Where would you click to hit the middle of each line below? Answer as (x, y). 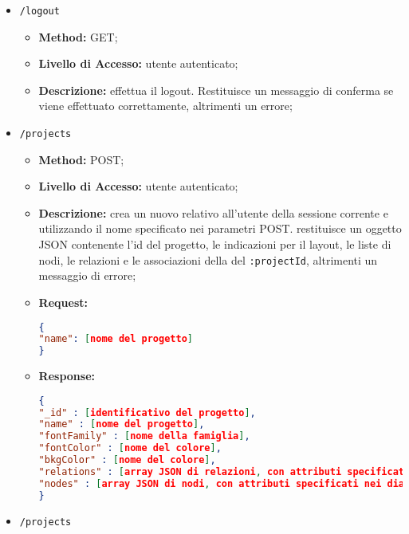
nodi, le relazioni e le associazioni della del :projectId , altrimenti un (208, 259)
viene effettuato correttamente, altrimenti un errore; (165, 106)
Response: (67, 376)
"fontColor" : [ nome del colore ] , (130, 448)
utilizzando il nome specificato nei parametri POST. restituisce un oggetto (220, 228)
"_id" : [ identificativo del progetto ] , (147, 412)
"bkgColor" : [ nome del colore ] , (127, 460)
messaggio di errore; (87, 275)
